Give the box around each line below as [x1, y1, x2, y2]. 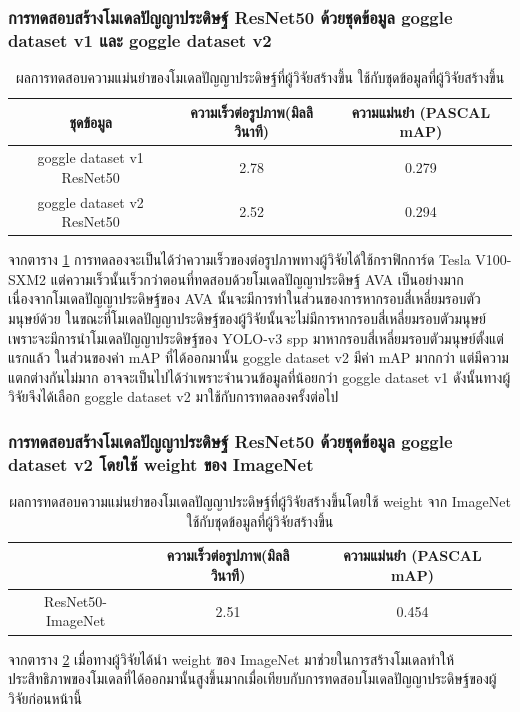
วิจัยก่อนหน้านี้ [8, 687, 82, 708]
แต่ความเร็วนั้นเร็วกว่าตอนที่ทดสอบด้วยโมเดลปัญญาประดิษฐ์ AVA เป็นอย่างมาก [50, 268, 464, 289]
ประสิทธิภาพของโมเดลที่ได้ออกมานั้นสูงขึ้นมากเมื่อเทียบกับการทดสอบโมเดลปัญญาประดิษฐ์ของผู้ [8, 668, 497, 689]
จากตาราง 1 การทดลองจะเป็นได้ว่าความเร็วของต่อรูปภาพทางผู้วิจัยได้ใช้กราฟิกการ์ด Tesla [8, 249, 471, 270]
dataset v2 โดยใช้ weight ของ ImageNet [8, 451, 314, 476]
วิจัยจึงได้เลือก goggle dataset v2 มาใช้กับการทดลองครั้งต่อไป [8, 386, 339, 407]
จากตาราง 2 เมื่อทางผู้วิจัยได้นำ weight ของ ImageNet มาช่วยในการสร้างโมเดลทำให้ [8, 648, 455, 669]
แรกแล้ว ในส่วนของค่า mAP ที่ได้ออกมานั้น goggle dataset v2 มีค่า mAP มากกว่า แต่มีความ [8, 347, 509, 368]
